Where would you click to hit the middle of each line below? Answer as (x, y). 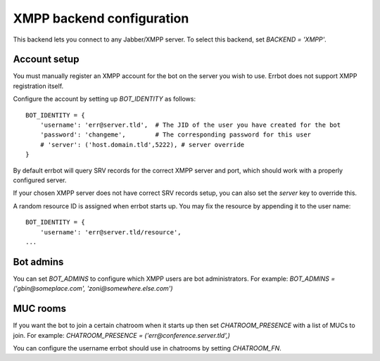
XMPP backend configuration (101, 18)
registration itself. (38, 86)
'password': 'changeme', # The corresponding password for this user (176, 135)
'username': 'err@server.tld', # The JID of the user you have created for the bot (190, 125)
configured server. (40, 180)
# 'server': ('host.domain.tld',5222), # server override (142, 145)
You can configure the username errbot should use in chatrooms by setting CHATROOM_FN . (147, 348)
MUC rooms (40, 309)
